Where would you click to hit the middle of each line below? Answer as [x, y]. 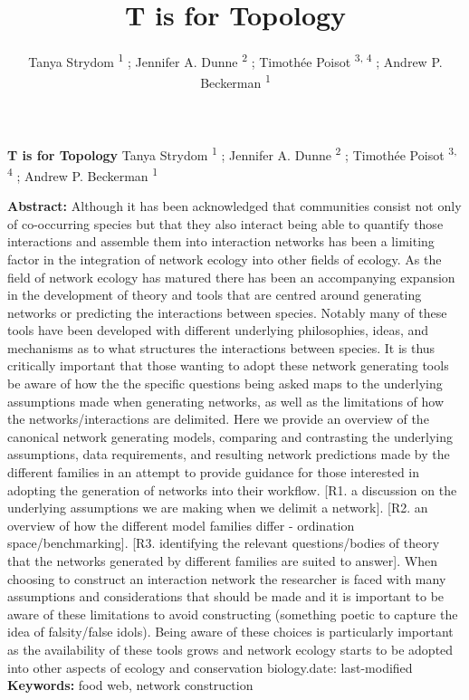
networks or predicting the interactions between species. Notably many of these [227, 312]
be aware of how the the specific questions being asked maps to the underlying [225, 384]
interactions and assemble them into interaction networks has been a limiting [221, 241]
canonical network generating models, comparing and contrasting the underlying [230, 436]
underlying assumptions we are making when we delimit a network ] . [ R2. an [218, 508]
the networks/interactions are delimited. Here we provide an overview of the [218, 419]
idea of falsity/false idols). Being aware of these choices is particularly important [230, 632]
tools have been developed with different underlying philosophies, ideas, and [218, 330]
